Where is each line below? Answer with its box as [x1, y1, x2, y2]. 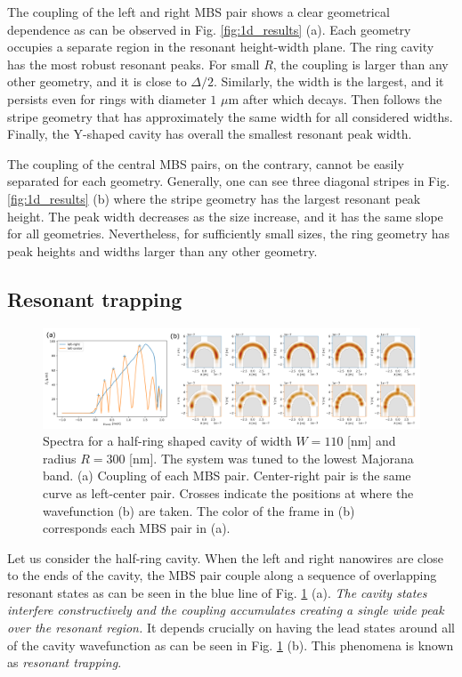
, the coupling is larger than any [272, 54, 449, 73]
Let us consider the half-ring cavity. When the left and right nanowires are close [7, 548, 443, 567]
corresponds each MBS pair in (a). [43, 519, 231, 537]
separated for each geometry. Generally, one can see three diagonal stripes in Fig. [7, 172, 450, 190]
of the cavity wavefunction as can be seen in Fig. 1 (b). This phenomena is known [7, 635, 454, 654]
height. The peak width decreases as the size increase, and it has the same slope [7, 206, 443, 225]
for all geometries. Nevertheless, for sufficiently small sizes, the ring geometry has [7, 224, 450, 243]
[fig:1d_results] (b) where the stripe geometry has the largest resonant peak [7, 189, 421, 207]
